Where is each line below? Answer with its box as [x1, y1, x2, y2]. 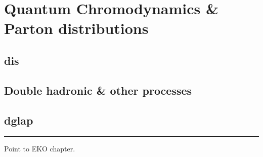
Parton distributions [4, 18, 149, 38]
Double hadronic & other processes [4, 82, 192, 98]
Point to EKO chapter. [4, 143, 75, 154]
